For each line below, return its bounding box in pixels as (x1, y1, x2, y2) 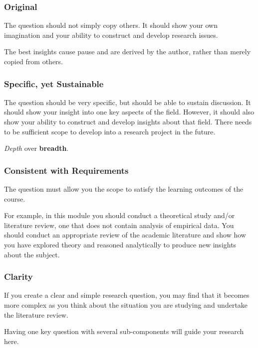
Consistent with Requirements (4, 164, 129, 176)
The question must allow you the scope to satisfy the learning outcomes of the (4, 184, 244, 194)
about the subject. (4, 249, 60, 259)
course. (4, 193, 25, 204)
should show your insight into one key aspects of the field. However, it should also (4, 107, 255, 117)
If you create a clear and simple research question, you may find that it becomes (4, 290, 250, 300)
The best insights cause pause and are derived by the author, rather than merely (4, 46, 251, 57)
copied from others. (4, 56, 63, 66)
